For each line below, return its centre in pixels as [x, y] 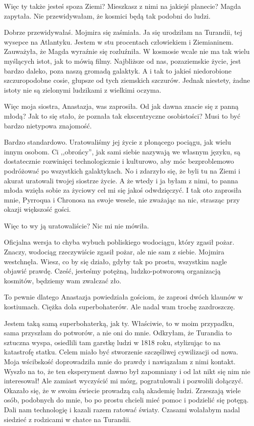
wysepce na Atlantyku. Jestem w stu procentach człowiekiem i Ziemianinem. [119, 41]
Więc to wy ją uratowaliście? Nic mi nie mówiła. [77, 225]
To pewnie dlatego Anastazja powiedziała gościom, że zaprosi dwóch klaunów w [124, 297]
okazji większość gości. [37, 209]
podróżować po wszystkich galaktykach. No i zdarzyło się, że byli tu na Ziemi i [122, 170]
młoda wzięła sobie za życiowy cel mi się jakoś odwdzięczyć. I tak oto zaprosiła [123, 190]
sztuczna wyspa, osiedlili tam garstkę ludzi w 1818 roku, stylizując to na [112, 342]
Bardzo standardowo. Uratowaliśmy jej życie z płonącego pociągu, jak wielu [118, 142]
